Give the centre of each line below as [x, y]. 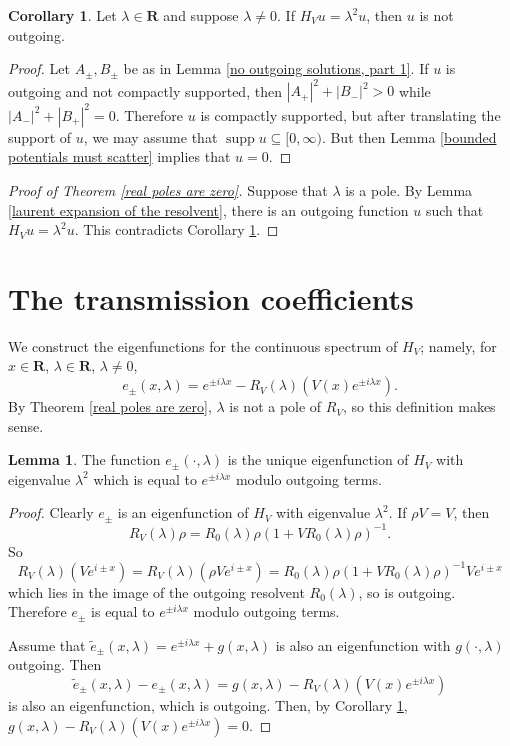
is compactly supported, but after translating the [350, 114]
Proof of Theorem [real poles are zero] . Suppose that [168, 189]
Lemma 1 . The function [84, 459]
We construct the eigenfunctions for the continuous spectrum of [203, 345]
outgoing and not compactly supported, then [145, 90]
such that [454, 209]
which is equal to [145, 478]
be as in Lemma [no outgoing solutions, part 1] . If [276, 68]
